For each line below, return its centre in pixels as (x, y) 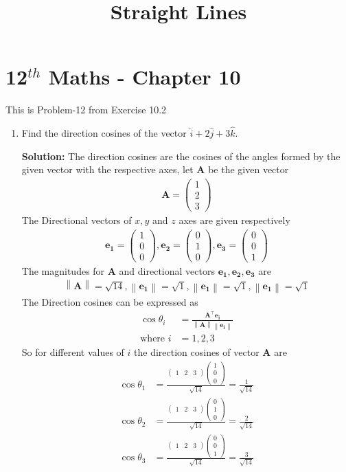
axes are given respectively (234, 220)
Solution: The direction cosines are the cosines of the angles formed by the (181, 156)
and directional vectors (167, 270)
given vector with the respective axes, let (107, 169)
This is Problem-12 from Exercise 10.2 (86, 110)
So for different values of (73, 352)
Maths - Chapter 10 (145, 77)
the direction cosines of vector (197, 352)
